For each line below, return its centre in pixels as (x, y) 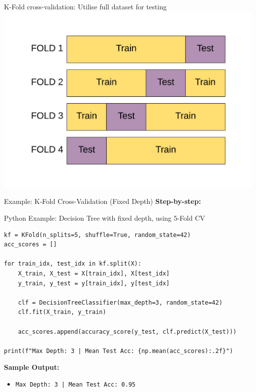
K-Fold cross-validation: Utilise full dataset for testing (85, 6)
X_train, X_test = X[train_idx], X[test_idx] (94, 273)
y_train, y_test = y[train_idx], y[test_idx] (94, 283)
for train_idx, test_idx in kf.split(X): (73, 264)
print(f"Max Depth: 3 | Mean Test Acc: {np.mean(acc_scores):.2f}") (119, 351)
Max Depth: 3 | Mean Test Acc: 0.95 (76, 384)
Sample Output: (32, 367)
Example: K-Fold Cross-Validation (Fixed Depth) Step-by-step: (103, 201)
